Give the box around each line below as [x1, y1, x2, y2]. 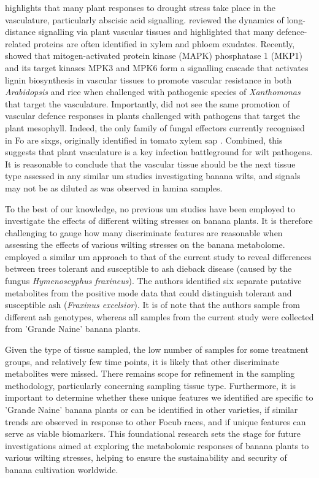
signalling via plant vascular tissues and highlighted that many [38, 25, 274, 38]
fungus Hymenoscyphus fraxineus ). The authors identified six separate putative [5, 274, 302, 287]
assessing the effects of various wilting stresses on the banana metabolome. [5, 238, 285, 251]
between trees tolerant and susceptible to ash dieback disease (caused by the [5, 262, 292, 275]
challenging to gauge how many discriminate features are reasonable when [5, 226, 283, 239]
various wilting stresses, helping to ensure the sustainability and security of [5, 451, 287, 464]
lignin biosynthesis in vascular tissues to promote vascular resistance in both [5, 73, 292, 86]
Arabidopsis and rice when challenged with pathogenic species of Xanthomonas [5, 85, 301, 98]
